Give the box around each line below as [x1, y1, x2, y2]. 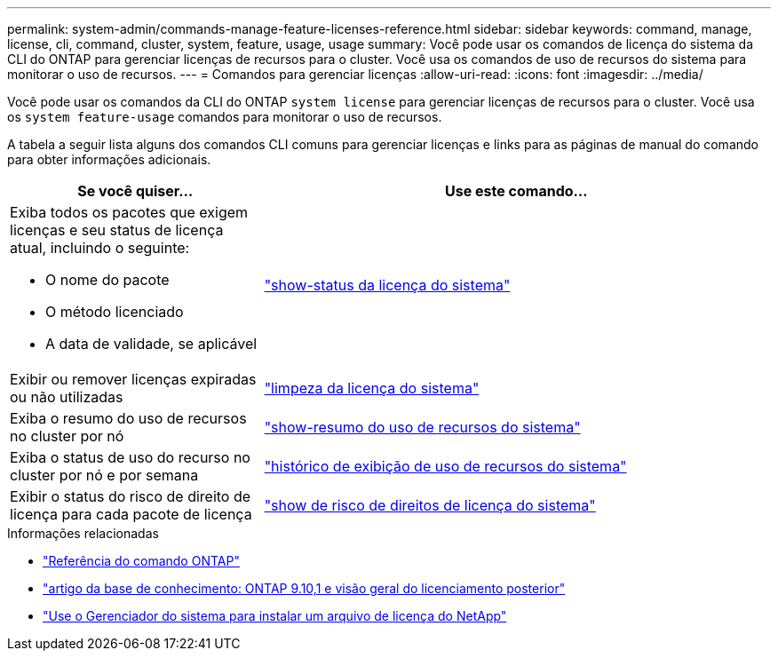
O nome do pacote [45, 271, 170, 289]
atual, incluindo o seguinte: [10, 239, 190, 257]
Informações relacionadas [7, 526, 159, 541]
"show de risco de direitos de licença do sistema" [264, 496, 596, 514]
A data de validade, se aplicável [45, 335, 258, 353]
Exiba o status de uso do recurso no [10, 448, 250, 466]
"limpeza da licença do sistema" [264, 379, 480, 397]
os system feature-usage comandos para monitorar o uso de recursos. [7, 109, 442, 124]
